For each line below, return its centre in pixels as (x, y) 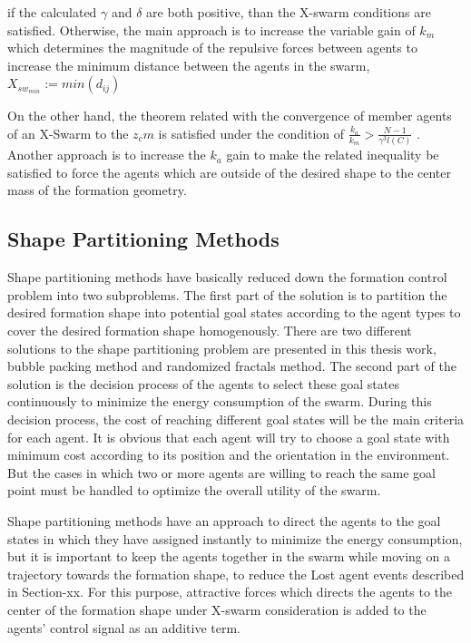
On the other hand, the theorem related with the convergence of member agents (230, 116)
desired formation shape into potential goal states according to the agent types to (234, 312)
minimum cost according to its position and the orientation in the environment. (229, 455)
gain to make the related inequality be (333, 155)
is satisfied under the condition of (251, 133)
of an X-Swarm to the (68, 133)
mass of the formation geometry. (97, 190)
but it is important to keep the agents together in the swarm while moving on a (229, 556)
